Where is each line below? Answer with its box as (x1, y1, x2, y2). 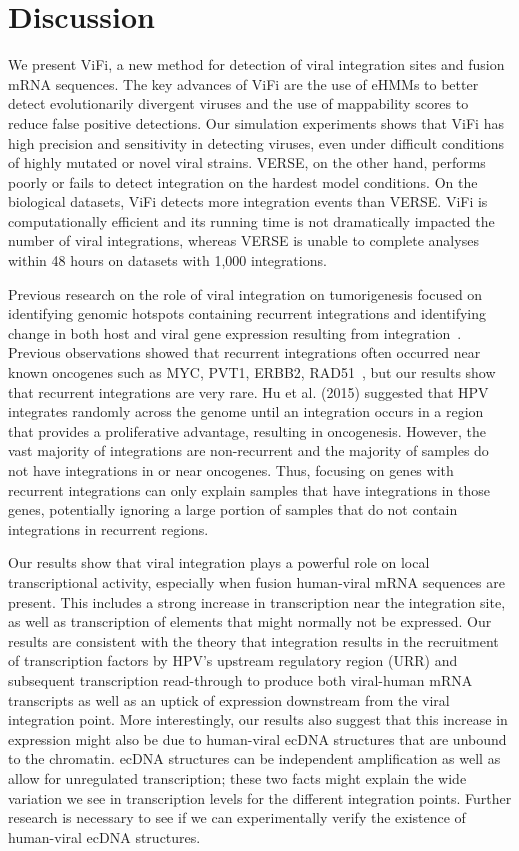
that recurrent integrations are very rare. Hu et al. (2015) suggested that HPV (8, 381, 489, 402)
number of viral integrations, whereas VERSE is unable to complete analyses (8, 230, 479, 251)
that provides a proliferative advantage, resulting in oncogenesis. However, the (8, 420, 487, 441)
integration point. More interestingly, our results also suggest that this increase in (8, 709, 508, 730)
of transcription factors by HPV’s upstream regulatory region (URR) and (8, 650, 458, 671)
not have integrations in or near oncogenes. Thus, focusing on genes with (8, 460, 454, 480)
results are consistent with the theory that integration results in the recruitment (8, 630, 499, 651)
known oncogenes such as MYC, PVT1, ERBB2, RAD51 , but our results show (8, 362, 496, 383)
